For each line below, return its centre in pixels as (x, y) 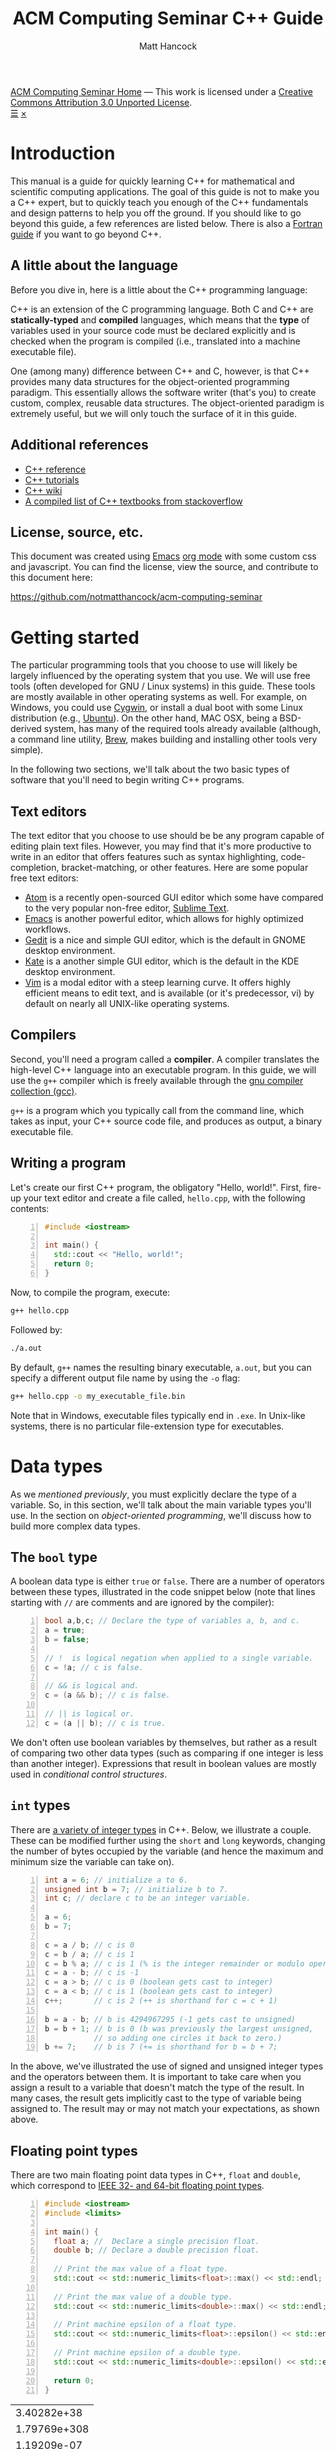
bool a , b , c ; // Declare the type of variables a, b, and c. (172, 1621)
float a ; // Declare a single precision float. (156, 2241)
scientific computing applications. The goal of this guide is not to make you (165, 191)
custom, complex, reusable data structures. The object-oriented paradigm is (167, 403)
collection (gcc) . (44, 1091)
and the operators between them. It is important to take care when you (156, 2077)
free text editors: (44, 878)
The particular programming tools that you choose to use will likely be (154, 665)
